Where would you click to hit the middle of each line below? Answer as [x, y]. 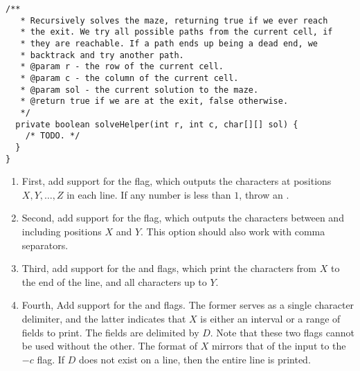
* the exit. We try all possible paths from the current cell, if [177, 32]
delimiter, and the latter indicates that [104, 318]
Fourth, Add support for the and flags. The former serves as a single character [188, 305]
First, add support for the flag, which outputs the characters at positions [177, 181]
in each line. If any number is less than [149, 194]
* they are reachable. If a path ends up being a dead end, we [169, 43]
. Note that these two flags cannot [282, 332]
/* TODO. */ [53, 136]
